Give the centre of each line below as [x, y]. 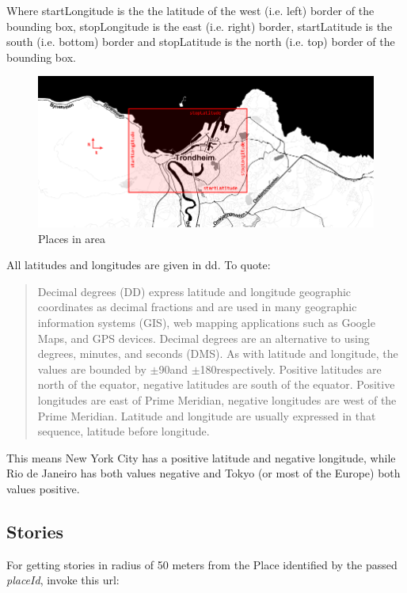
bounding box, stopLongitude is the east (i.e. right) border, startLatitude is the [200, 26]
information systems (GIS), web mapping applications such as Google [206, 322]
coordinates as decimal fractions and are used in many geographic [197, 307]
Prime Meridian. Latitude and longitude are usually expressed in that [207, 415]
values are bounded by [92, 369]
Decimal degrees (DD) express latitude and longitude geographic [194, 291]
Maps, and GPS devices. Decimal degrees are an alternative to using [203, 338]
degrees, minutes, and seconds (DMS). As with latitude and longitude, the [218, 354]
